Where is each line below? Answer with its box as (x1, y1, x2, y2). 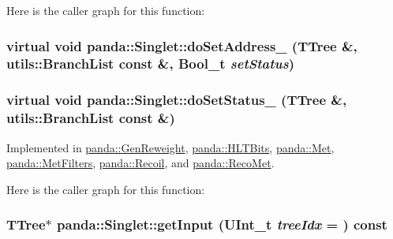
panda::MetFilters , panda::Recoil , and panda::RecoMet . (6, 155, 275, 171)
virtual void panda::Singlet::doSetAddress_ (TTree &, (6, 35, 357, 55)
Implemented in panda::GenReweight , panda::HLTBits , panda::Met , (6, 139, 335, 155)
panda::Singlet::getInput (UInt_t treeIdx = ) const (57, 215, 387, 234)
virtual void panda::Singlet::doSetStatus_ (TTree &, (6, 90, 347, 110)
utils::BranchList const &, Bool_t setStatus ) (6, 54, 295, 73)
